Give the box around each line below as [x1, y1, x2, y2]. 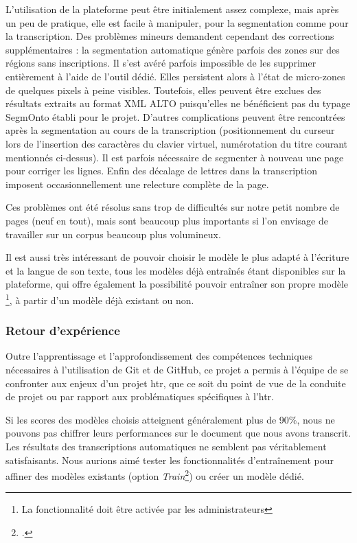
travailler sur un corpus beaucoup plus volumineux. [5, 227, 221, 241]
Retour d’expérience [5, 322, 120, 339]
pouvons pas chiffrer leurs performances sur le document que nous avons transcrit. [5, 426, 351, 440]
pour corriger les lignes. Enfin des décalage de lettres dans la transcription [5, 163, 317, 178]
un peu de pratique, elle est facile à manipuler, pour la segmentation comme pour [5, 15, 349, 30]
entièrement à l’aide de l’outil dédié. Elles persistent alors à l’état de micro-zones [5, 69, 345, 83]
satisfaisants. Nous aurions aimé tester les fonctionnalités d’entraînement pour [5, 452, 334, 467]
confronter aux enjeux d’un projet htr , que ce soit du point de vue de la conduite [5, 376, 346, 390]
